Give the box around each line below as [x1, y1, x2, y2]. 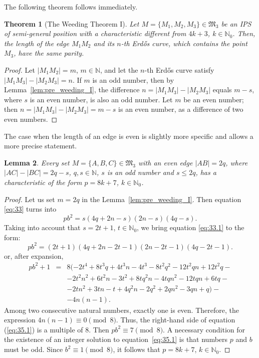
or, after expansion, [4, 250, 64, 261]
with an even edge [138, 157, 193, 167]
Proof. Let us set [4, 194, 55, 204]
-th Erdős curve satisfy [144, 64, 214, 75]
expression [4, 314, 36, 325]
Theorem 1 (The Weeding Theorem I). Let [4, 18, 139, 29]
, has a [195, 167, 216, 177]
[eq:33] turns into [4, 204, 57, 214]
